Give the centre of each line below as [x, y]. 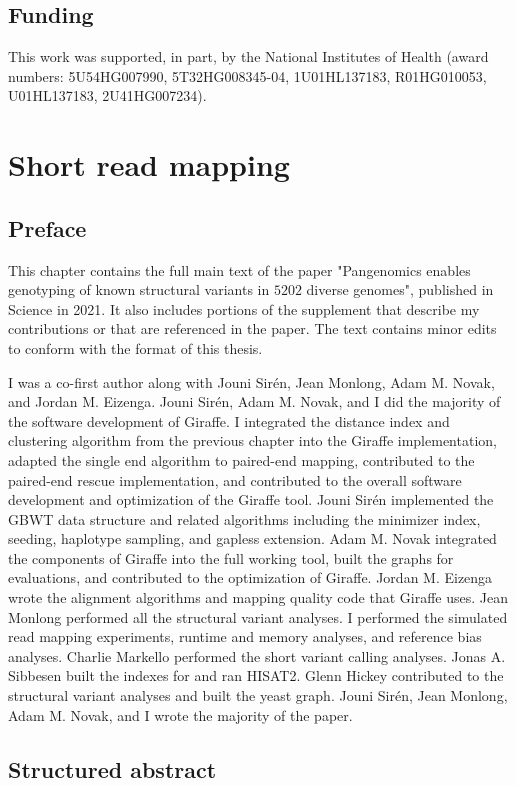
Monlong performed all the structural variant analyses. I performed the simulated [258, 616]
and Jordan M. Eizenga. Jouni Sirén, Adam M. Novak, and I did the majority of [254, 401]
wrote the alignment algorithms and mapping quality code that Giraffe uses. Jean [258, 597]
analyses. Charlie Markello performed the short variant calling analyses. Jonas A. [257, 655]
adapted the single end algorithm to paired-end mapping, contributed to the [241, 459]
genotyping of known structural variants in [139, 289]
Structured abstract [112, 768]
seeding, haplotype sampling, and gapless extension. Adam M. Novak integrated [252, 538]
